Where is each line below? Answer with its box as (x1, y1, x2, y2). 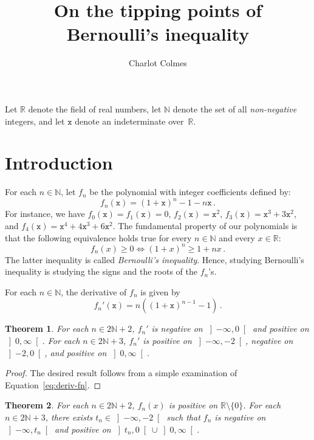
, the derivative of (61, 285, 127, 298)
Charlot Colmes (129, 57, 187, 69)
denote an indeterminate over (75, 114, 184, 127)
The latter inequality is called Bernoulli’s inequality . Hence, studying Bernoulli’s (5, 253, 304, 266)
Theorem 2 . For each (5, 399, 89, 411)
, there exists (45, 410, 93, 423)
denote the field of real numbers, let (28, 102, 162, 115)
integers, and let (5, 114, 65, 127)
